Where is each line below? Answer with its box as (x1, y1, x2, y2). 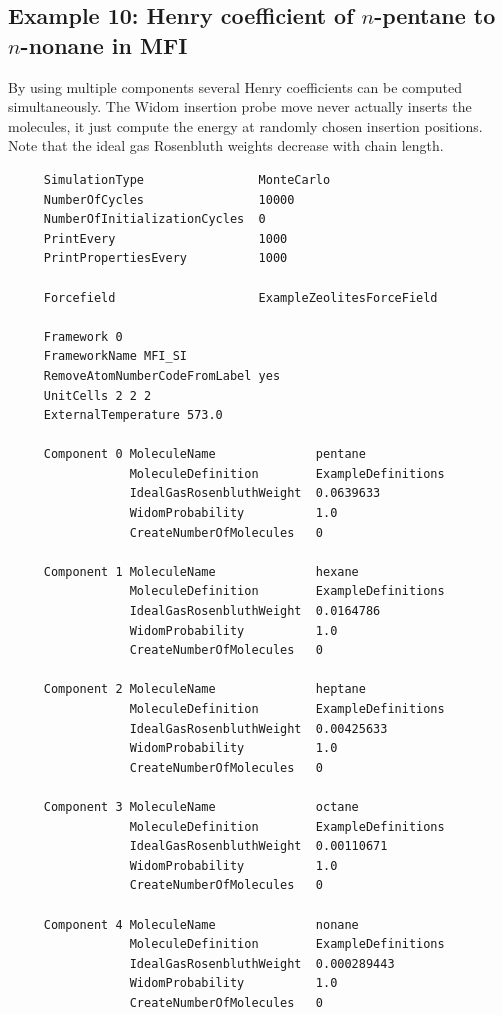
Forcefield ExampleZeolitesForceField (43, 290, 438, 305)
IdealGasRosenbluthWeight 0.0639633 (129, 486, 381, 501)
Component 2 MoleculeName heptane (43, 682, 366, 697)
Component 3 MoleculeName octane (43, 799, 359, 814)
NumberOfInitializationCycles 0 (43, 212, 266, 227)
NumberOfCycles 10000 (43, 192, 295, 207)
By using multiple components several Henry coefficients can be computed (8, 76, 462, 97)
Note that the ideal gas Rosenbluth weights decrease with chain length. (8, 135, 444, 156)
